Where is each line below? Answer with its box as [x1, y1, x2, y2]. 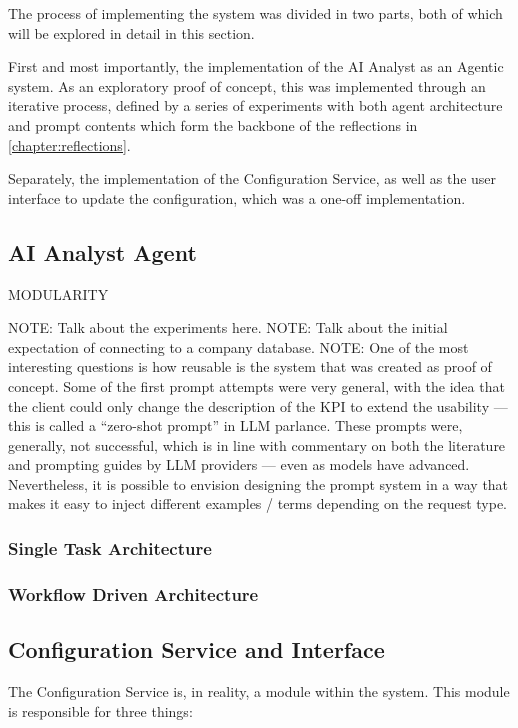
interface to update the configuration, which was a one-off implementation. [8, 187, 466, 208]
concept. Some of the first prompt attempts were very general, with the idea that [8, 375, 505, 396]
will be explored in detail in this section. [8, 22, 255, 43]
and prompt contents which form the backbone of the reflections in [8, 114, 418, 135]
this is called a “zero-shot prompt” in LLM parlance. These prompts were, [8, 415, 463, 436]
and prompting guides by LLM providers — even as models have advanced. [8, 454, 470, 475]
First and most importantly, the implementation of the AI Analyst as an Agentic [8, 56, 504, 77]
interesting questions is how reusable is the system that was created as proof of [8, 356, 492, 377]
